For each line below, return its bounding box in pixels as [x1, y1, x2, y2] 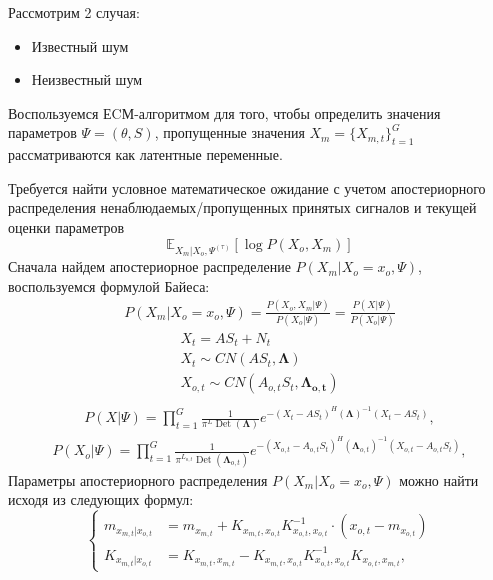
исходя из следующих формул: [8, 489, 194, 510]
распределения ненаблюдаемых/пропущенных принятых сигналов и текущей [8, 197, 477, 218]
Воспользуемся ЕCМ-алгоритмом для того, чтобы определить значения [8, 102, 441, 123]
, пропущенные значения [154, 122, 305, 143]
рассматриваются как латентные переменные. [8, 144, 283, 165]
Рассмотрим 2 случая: [8, 2, 140, 22]
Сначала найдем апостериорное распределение [8, 256, 291, 277]
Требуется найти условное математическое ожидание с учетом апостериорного [8, 177, 486, 198]
